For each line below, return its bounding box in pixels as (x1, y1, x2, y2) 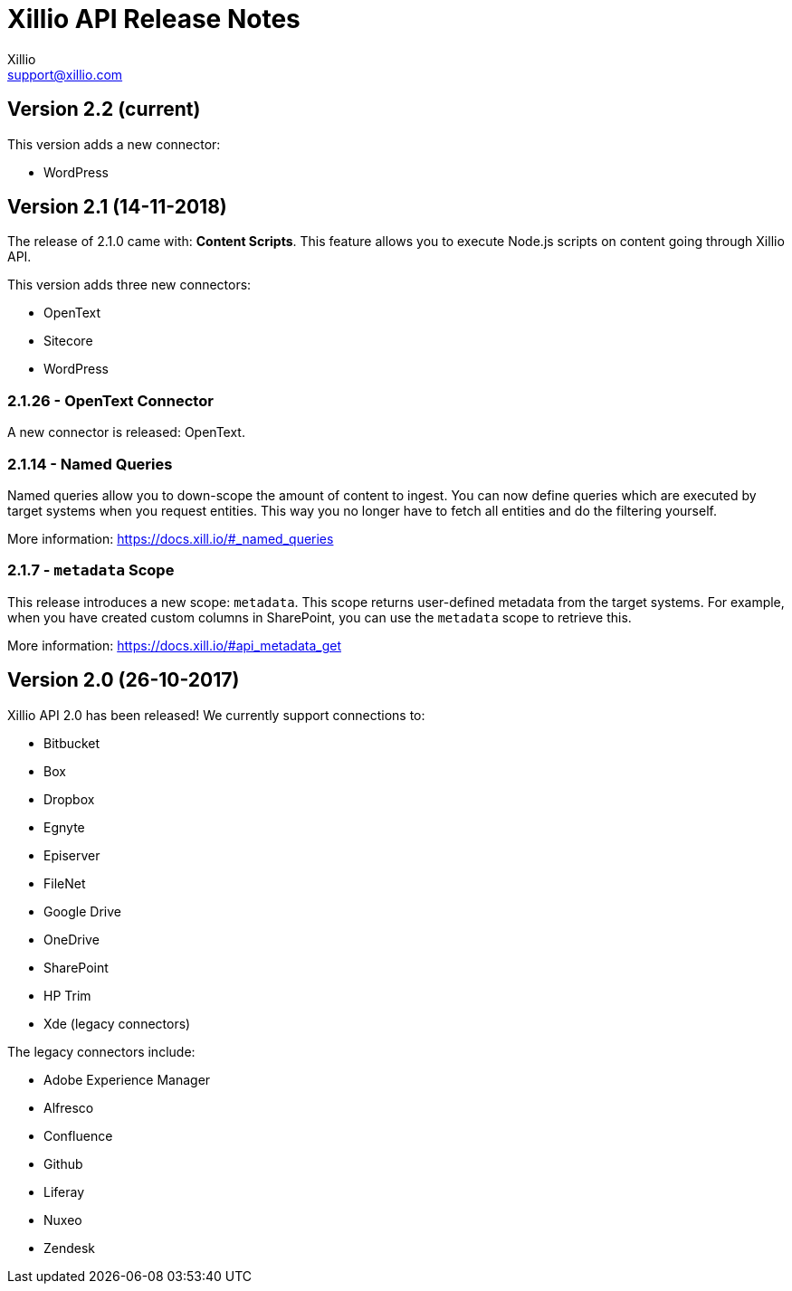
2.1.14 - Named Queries (7, 454, 173, 473)
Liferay (43, 1183, 85, 1200)
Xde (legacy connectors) (43, 1015, 191, 1031)
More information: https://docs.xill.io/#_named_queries (7, 530, 334, 546)
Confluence (43, 1127, 113, 1144)
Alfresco (43, 1099, 94, 1115)
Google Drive (43, 903, 121, 919)
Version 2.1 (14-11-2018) (7, 195, 227, 219)
